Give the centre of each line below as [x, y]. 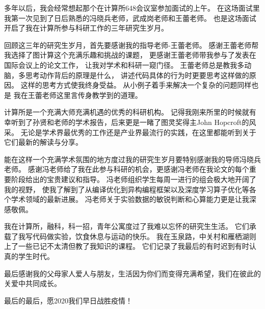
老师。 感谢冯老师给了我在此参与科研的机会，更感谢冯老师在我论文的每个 [127, 169]
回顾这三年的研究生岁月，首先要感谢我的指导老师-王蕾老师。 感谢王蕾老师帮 [131, 45]
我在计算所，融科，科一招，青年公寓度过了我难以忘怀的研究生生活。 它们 [127, 226]
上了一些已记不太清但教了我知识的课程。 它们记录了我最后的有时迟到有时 [127, 246]
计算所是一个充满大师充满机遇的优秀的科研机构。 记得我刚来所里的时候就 [127, 112]
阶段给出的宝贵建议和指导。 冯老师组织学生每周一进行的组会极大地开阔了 [134, 179]
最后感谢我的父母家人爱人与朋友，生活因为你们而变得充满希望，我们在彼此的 [132, 273]
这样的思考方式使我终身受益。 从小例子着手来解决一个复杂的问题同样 [136, 85]
